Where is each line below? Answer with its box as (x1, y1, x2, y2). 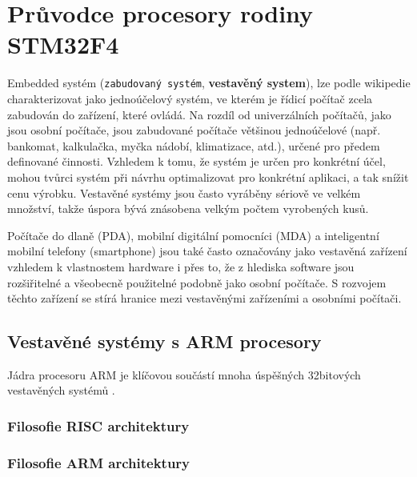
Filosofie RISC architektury (7, 416, 190, 435)
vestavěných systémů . (7, 382, 115, 399)
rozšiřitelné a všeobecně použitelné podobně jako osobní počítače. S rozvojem (7, 274, 387, 291)
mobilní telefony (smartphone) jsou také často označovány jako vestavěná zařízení (7, 243, 407, 259)
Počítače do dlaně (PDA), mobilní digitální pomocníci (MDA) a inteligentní (7, 226, 379, 243)
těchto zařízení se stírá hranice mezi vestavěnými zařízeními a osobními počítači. (7, 290, 402, 307)
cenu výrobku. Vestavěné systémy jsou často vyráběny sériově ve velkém (7, 184, 361, 201)
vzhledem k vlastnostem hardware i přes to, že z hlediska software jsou (7, 258, 355, 275)
